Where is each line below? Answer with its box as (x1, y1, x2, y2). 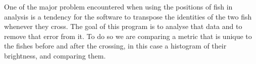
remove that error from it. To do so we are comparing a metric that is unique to (4, 30, 252, 41)
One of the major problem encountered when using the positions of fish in (4, 1, 233, 11)
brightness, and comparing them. (4, 50, 106, 60)
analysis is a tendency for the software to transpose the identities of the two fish (4, 11, 252, 21)
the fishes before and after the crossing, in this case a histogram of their (4, 40, 227, 51)
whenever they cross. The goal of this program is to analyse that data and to (4, 21, 242, 31)
